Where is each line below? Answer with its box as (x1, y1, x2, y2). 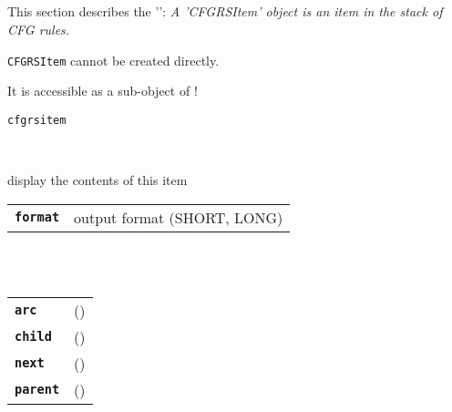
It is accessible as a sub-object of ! (7, 81, 198, 100)
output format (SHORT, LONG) (74, 206, 283, 228)
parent (15, 382, 60, 397)
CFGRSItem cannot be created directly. (7, 50, 220, 69)
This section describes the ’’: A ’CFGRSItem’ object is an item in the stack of (7, 2, 443, 21)
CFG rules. (7, 19, 70, 38)
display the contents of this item (7, 170, 188, 190)
